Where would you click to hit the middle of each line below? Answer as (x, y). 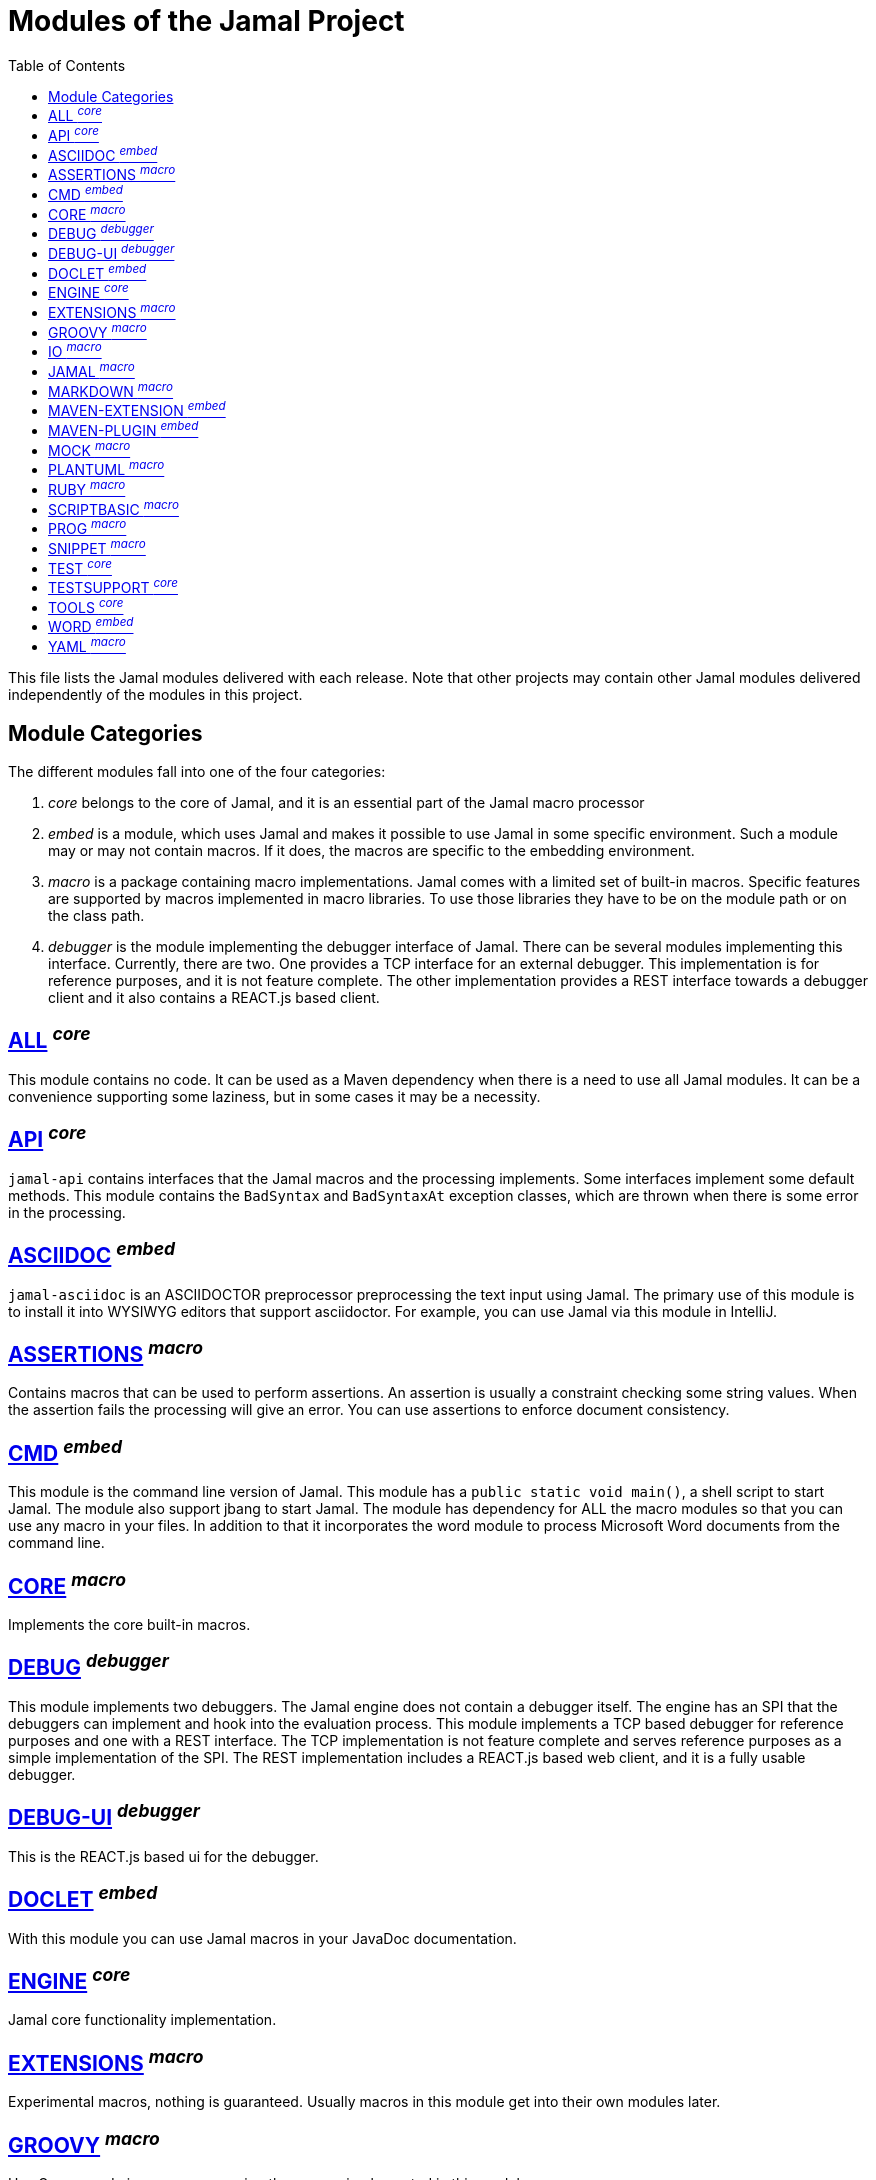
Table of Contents (67, 65)
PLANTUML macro (106, 468)
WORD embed (91, 625)
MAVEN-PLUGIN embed (123, 429)
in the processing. (67, 1212)
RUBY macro (87, 488)
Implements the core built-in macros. (129, 1625)
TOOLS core (86, 606)
